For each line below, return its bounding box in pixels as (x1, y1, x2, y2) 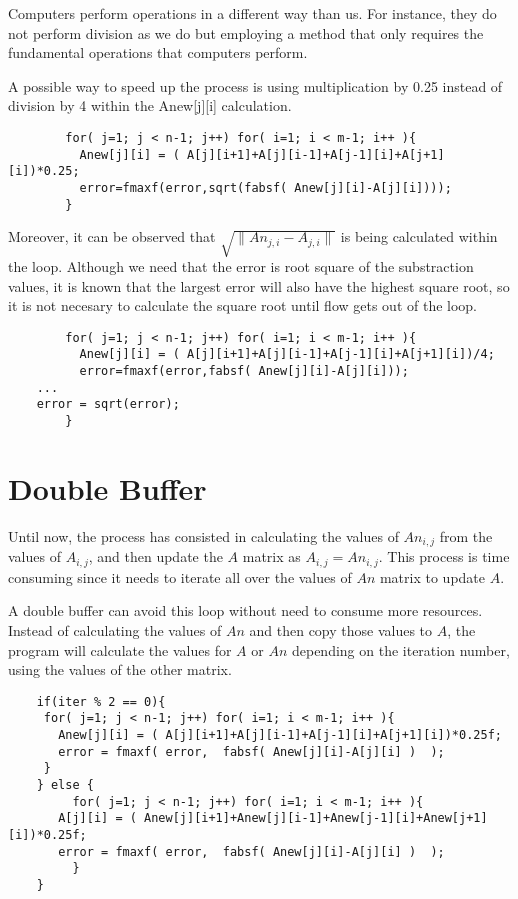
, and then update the (88, 546, 223, 567)
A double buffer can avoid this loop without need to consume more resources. (8, 600, 483, 621)
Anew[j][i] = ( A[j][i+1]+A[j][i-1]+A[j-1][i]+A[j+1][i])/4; (79, 347, 495, 362)
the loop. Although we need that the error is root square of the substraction (8, 256, 474, 277)
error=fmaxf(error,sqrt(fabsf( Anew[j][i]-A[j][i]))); (79, 180, 452, 195)
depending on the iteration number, (291, 639, 510, 660)
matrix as (242, 546, 301, 567)
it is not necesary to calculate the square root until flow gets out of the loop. (8, 295, 478, 316)
